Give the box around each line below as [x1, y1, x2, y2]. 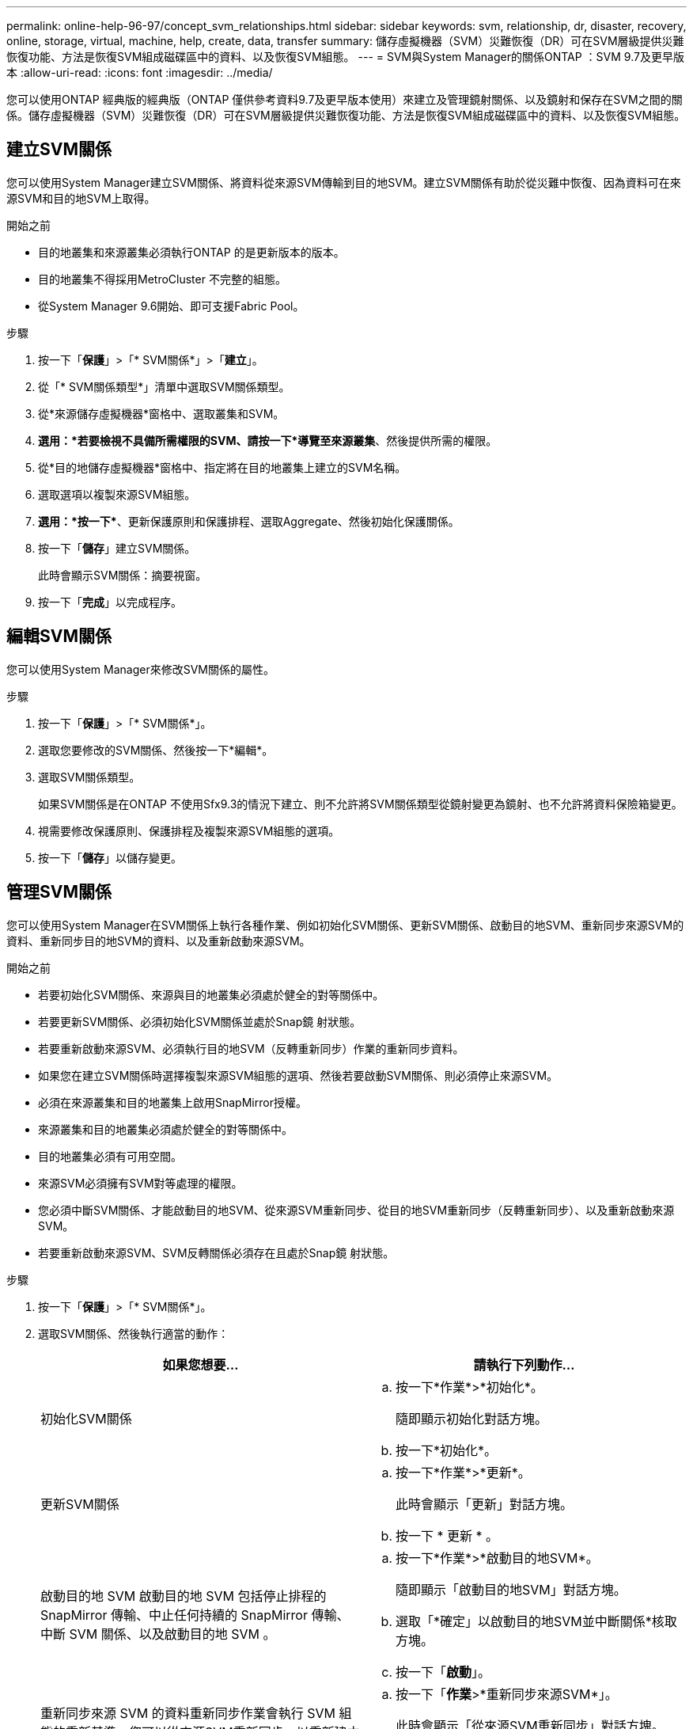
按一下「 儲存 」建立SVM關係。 [38, 541, 196, 555]
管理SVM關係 [6, 882, 112, 902]
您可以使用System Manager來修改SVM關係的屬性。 [6, 662, 275, 676]
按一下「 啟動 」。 [396, 1663, 491, 1680]
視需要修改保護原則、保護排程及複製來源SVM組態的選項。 [38, 823, 340, 838]
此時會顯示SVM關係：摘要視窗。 [38, 568, 207, 582]
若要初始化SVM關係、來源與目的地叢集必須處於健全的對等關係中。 [38, 987, 384, 1001]
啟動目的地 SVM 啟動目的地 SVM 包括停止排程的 [40, 1587, 327, 1604]
